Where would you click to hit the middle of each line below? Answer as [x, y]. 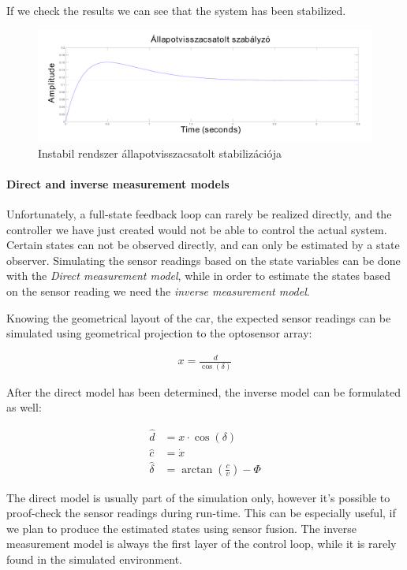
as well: [24, 407]
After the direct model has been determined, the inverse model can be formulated [204, 391]
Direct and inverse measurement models [118, 183]
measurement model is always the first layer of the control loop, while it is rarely [202, 544]
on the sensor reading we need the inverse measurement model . [158, 291]
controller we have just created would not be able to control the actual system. [197, 229]
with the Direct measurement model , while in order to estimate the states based [199, 276]
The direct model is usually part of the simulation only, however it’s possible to [198, 497]
